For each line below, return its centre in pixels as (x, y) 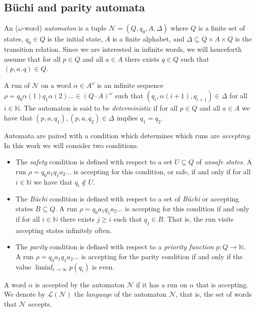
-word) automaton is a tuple (64, 28)
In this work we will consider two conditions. (71, 145)
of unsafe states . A (224, 162)
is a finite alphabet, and (148, 39)
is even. (103, 266)
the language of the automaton (120, 294)
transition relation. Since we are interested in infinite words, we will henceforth (123, 49)
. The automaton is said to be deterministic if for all (99, 108)
